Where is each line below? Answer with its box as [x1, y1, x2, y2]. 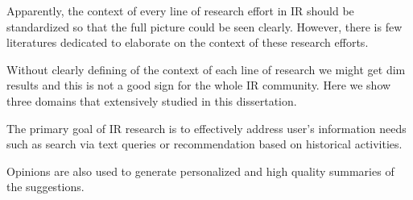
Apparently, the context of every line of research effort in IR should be [6, 2, 354, 19]
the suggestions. [6, 178, 85, 195]
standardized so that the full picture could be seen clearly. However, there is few [6, 18, 403, 35]
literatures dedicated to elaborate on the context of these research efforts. [6, 34, 369, 51]
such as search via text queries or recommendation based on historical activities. [6, 135, 403, 152]
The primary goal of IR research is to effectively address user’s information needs [6, 119, 407, 136]
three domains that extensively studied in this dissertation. [6, 92, 297, 109]
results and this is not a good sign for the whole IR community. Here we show [6, 77, 391, 94]
